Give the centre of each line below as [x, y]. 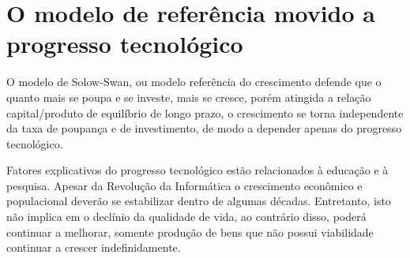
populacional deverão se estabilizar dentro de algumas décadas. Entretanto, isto [199, 201]
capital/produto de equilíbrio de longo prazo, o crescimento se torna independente [205, 112]
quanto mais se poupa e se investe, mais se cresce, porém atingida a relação [189, 97]
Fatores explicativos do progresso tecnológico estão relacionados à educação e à [197, 170]
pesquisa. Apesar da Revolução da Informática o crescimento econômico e [184, 185]
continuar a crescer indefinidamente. [94, 247]
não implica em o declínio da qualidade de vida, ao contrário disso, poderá [186, 217]
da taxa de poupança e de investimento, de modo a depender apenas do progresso [204, 128]
